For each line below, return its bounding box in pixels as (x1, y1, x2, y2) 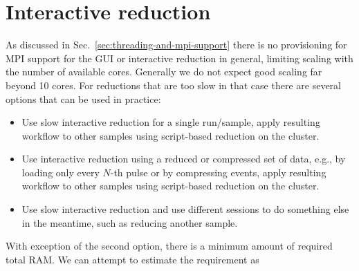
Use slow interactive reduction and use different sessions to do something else (21, 202, 349, 216)
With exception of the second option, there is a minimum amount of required (6, 239, 333, 253)
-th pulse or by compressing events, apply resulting (110, 165, 326, 179)
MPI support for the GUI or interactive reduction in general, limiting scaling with (6, 50, 353, 65)
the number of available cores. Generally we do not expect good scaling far (6, 64, 322, 79)
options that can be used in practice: (6, 91, 161, 106)
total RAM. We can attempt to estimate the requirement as (6, 252, 259, 266)
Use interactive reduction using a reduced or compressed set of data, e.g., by (21, 151, 346, 166)
